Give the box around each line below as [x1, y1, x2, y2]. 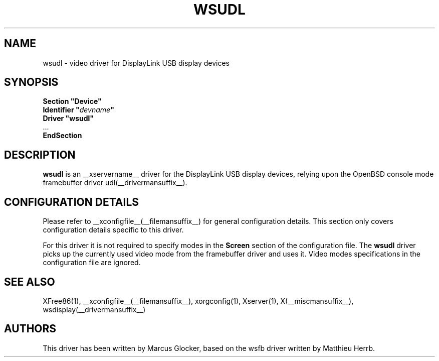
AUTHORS [4, 322, 57, 335]
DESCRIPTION [4, 148, 76, 161]
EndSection [43, 131, 82, 140]
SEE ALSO [4, 275, 55, 288]
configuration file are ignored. [43, 258, 141, 267]
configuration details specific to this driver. [43, 225, 184, 234]
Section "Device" [43, 97, 102, 106]
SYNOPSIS [4, 76, 59, 89]
